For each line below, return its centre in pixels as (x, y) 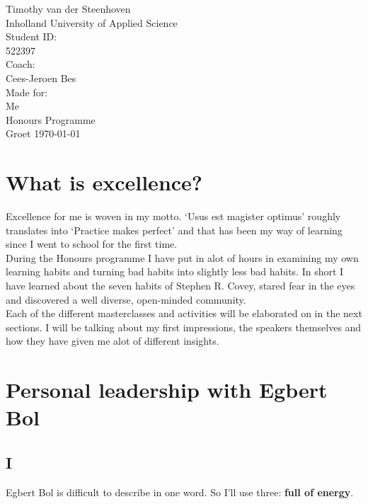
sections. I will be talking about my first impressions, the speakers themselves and (184, 327)
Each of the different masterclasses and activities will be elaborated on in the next (184, 313)
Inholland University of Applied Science (92, 22)
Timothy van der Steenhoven (68, 8)
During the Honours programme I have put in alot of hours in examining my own (182, 257)
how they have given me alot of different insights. (113, 341)
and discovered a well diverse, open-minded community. (126, 299)
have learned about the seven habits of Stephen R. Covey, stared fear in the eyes (180, 286)
